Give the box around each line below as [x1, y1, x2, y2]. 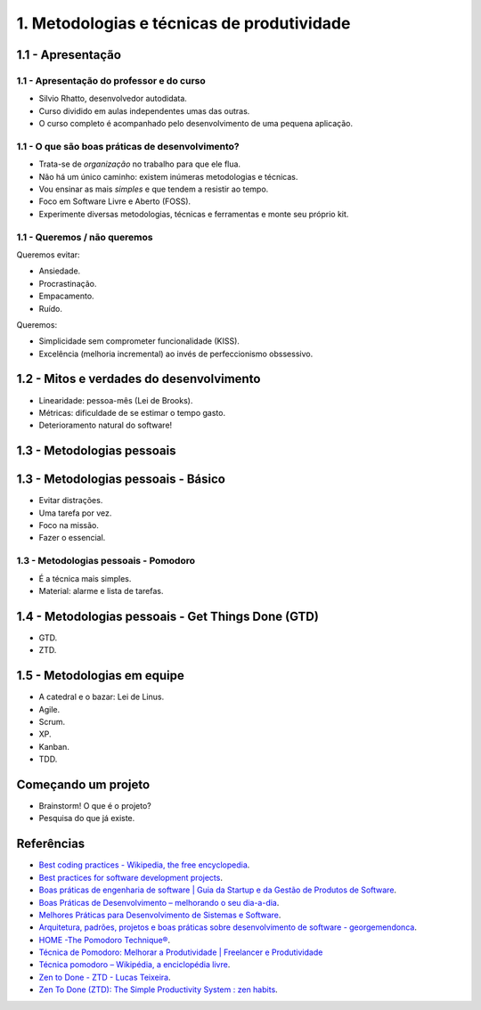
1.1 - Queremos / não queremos [16, 231, 153, 243]
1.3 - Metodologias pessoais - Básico [16, 472, 226, 487]
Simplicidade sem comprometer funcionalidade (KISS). [38, 336, 240, 346]
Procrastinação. [38, 278, 97, 289]
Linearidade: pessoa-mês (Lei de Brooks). [38, 395, 193, 405]
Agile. [38, 704, 61, 714]
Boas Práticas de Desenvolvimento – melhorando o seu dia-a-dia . [38, 897, 280, 908]
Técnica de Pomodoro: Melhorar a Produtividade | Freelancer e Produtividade [38, 947, 323, 957]
